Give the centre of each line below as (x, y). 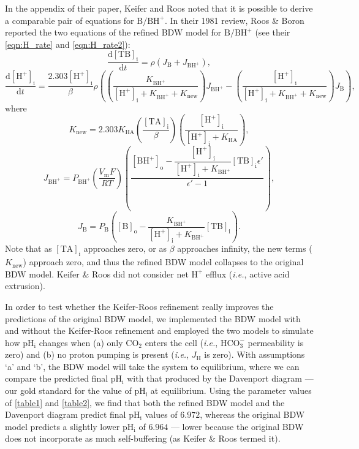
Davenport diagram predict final (66, 414)
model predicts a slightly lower (62, 426)
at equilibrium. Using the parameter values (231, 391)
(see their (273, 32)
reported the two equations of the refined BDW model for (113, 32)
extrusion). (25, 286)
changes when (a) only (81, 342)
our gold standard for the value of (68, 391)
